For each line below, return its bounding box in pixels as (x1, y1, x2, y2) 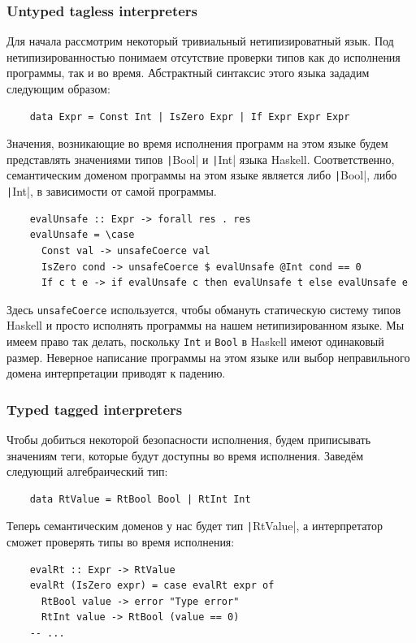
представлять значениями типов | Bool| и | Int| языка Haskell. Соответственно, (6, 150, 395, 167)
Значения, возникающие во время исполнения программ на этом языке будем (6, 135, 388, 152)
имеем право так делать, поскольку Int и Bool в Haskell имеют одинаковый (6, 332, 384, 349)
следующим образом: (6, 80, 110, 97)
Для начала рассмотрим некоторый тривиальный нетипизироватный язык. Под (6, 32, 394, 50)
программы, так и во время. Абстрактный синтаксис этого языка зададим (6, 64, 370, 81)
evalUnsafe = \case (29, 229, 135, 241)
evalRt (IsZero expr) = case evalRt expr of (29, 580, 275, 592)
